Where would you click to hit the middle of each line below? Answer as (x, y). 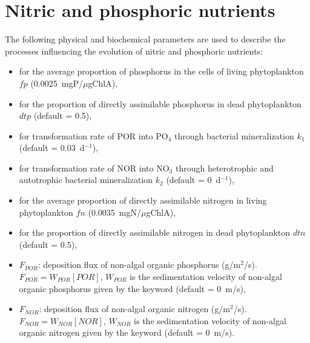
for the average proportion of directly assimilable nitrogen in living (143, 200)
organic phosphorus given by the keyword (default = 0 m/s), (132, 288)
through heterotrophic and (224, 168)
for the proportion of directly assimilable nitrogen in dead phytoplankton (155, 232)
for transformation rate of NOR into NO (94, 168)
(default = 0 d (193, 180)
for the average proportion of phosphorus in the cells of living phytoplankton (161, 71)
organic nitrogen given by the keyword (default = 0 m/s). (127, 332)
